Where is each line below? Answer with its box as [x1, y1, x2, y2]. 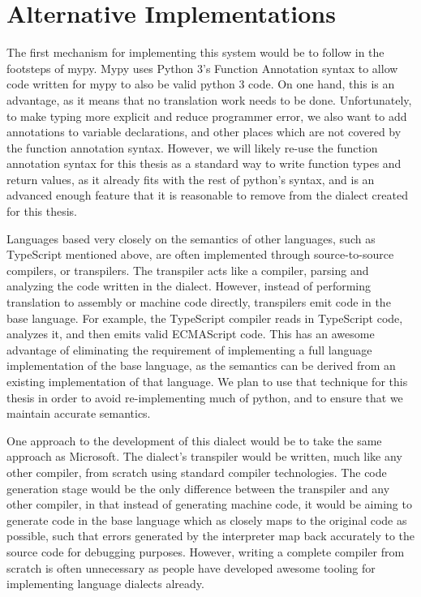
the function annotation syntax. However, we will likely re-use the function [6, 139, 378, 156]
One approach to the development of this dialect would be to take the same [6, 432, 382, 449]
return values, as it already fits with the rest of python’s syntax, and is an [6, 170, 375, 187]
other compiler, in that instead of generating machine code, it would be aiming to [6, 496, 412, 513]
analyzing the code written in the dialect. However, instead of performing [6, 277, 372, 294]
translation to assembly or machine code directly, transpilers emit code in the [6, 294, 391, 311]
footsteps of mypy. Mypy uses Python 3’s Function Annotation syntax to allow [6, 59, 398, 76]
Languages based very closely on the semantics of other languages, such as [6, 230, 376, 247]
